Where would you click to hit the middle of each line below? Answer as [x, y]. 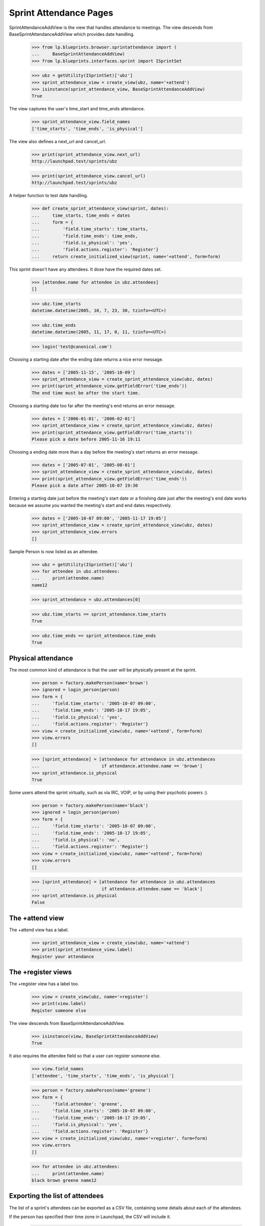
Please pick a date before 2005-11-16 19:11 [86, 439]
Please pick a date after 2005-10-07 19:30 [85, 486]
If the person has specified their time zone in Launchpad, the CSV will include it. [90, 1217]
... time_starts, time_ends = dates [81, 215]
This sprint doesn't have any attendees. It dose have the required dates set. [85, 269]
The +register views [40, 972]
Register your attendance [63, 957]
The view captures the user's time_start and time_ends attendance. [77, 109]
